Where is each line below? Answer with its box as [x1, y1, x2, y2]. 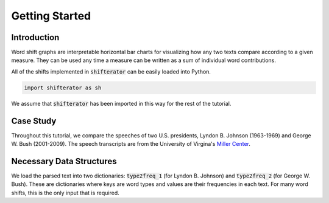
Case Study [11, 115, 57, 126]
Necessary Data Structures [11, 156, 117, 167]
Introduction [11, 32, 60, 43]
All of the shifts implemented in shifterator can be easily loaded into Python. [11, 67, 211, 75]
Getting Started [11, 9, 91, 22]
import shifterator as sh [24, 84, 102, 91]
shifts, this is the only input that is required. [11, 189, 119, 196]
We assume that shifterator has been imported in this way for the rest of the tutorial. [11, 100, 232, 107]
